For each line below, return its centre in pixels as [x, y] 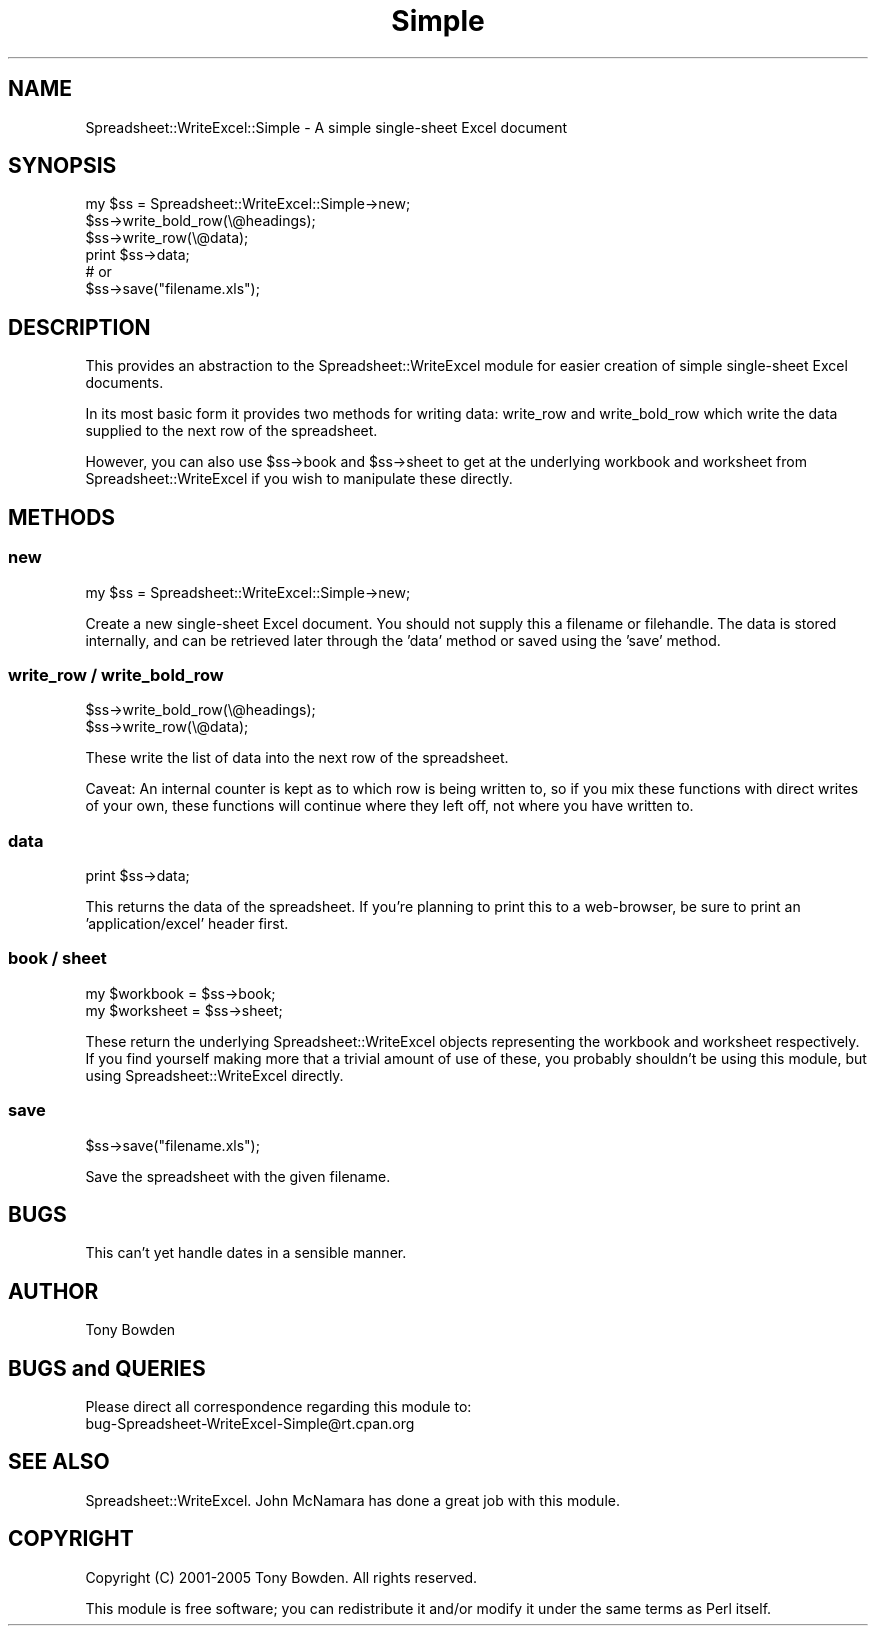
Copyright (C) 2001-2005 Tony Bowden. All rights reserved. [281, 1577]
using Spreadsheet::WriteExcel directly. [214, 1075]
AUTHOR [53, 1291]
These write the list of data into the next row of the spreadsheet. [297, 758]
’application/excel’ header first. [187, 923]
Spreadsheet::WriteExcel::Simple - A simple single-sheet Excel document [326, 127]
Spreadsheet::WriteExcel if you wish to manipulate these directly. [299, 479]
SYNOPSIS [62, 166]
